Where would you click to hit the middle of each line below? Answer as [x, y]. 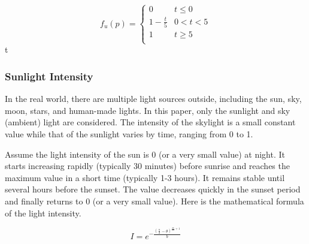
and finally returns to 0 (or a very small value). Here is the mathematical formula [154, 201]
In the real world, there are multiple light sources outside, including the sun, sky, [153, 99]
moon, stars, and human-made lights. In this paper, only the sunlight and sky [148, 110]
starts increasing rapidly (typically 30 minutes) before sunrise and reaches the [147, 166]
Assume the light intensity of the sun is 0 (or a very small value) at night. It [145, 154]
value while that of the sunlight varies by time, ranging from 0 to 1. [129, 134]
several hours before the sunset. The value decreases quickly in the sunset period [153, 189]
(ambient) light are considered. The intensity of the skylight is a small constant [150, 122]
